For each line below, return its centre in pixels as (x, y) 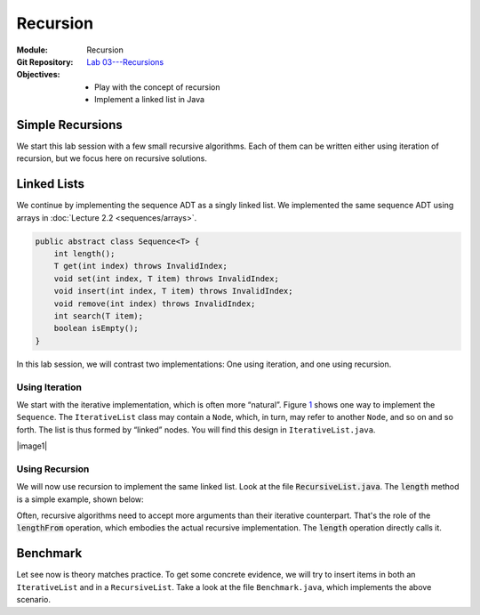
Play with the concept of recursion (158, 87)
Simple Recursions (70, 125)
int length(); (84, 254)
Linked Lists (50, 184)
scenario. (33, 600)
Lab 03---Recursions (125, 61)
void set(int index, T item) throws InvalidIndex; (166, 279)
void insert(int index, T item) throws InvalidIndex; (173, 291)
